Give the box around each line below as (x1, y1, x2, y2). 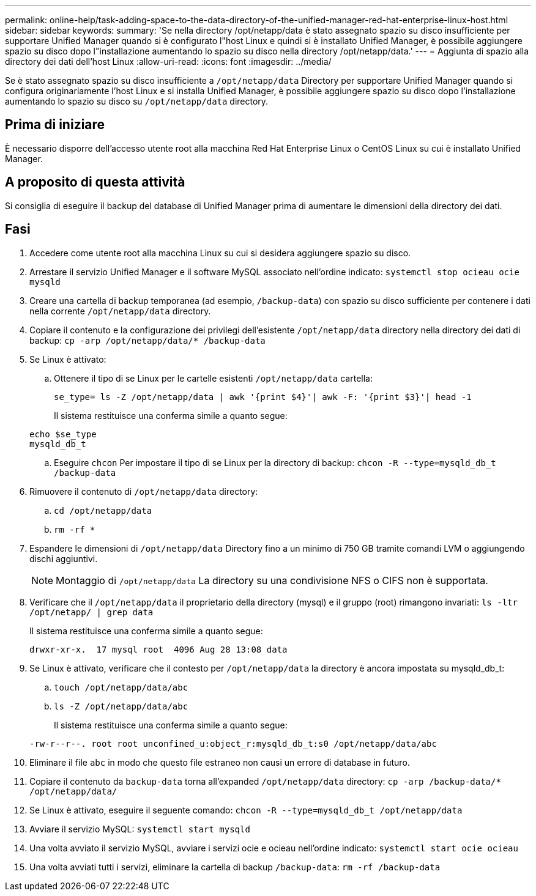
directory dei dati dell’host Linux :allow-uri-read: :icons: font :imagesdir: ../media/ (5, 56, 332, 67)
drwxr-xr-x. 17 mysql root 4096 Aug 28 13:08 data (29, 644, 288, 654)
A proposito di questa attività (5, 174, 185, 190)
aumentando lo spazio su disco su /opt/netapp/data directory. (5, 96, 269, 106)
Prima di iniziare (5, 117, 105, 133)
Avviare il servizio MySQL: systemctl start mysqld (29, 823, 250, 834)
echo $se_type (29, 429, 97, 439)
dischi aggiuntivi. (29, 553, 98, 564)
